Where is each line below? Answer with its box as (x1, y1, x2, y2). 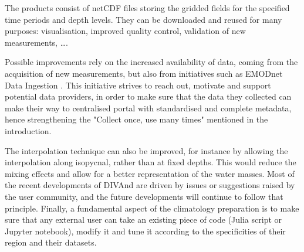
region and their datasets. (5, 236, 97, 248)
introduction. (5, 124, 52, 137)
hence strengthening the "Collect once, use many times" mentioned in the (5, 113, 268, 125)
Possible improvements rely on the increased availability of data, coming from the (5, 56, 298, 68)
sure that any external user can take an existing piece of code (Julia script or (5, 213, 282, 226)
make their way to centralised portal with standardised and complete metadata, (5, 101, 292, 114)
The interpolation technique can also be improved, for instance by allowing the (5, 144, 288, 156)
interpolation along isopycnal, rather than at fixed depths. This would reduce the (5, 156, 296, 168)
